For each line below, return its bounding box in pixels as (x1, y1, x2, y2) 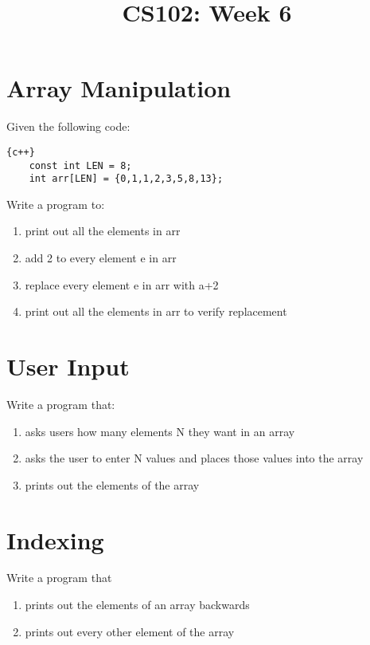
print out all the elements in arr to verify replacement (25, 303, 287, 320)
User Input (6, 350, 130, 383)
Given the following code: (6, 118, 130, 135)
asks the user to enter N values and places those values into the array (25, 450, 364, 466)
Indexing (6, 523, 104, 556)
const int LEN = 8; (29, 159, 132, 171)
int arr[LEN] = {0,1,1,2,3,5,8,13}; (29, 173, 224, 185)
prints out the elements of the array (25, 476, 200, 493)
